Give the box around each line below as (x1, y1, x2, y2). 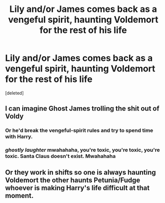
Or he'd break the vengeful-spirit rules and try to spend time (5, 127, 154, 134)
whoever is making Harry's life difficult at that (5, 184, 150, 192)
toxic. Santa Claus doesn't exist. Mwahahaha (5, 153, 116, 160)
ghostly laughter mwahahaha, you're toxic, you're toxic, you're (5, 146, 160, 153)
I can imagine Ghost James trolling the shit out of (5, 104, 160, 113)
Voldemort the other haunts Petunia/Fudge (5, 176, 140, 184)
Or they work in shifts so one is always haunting (5, 168, 156, 177)
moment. (5, 191, 34, 200)
